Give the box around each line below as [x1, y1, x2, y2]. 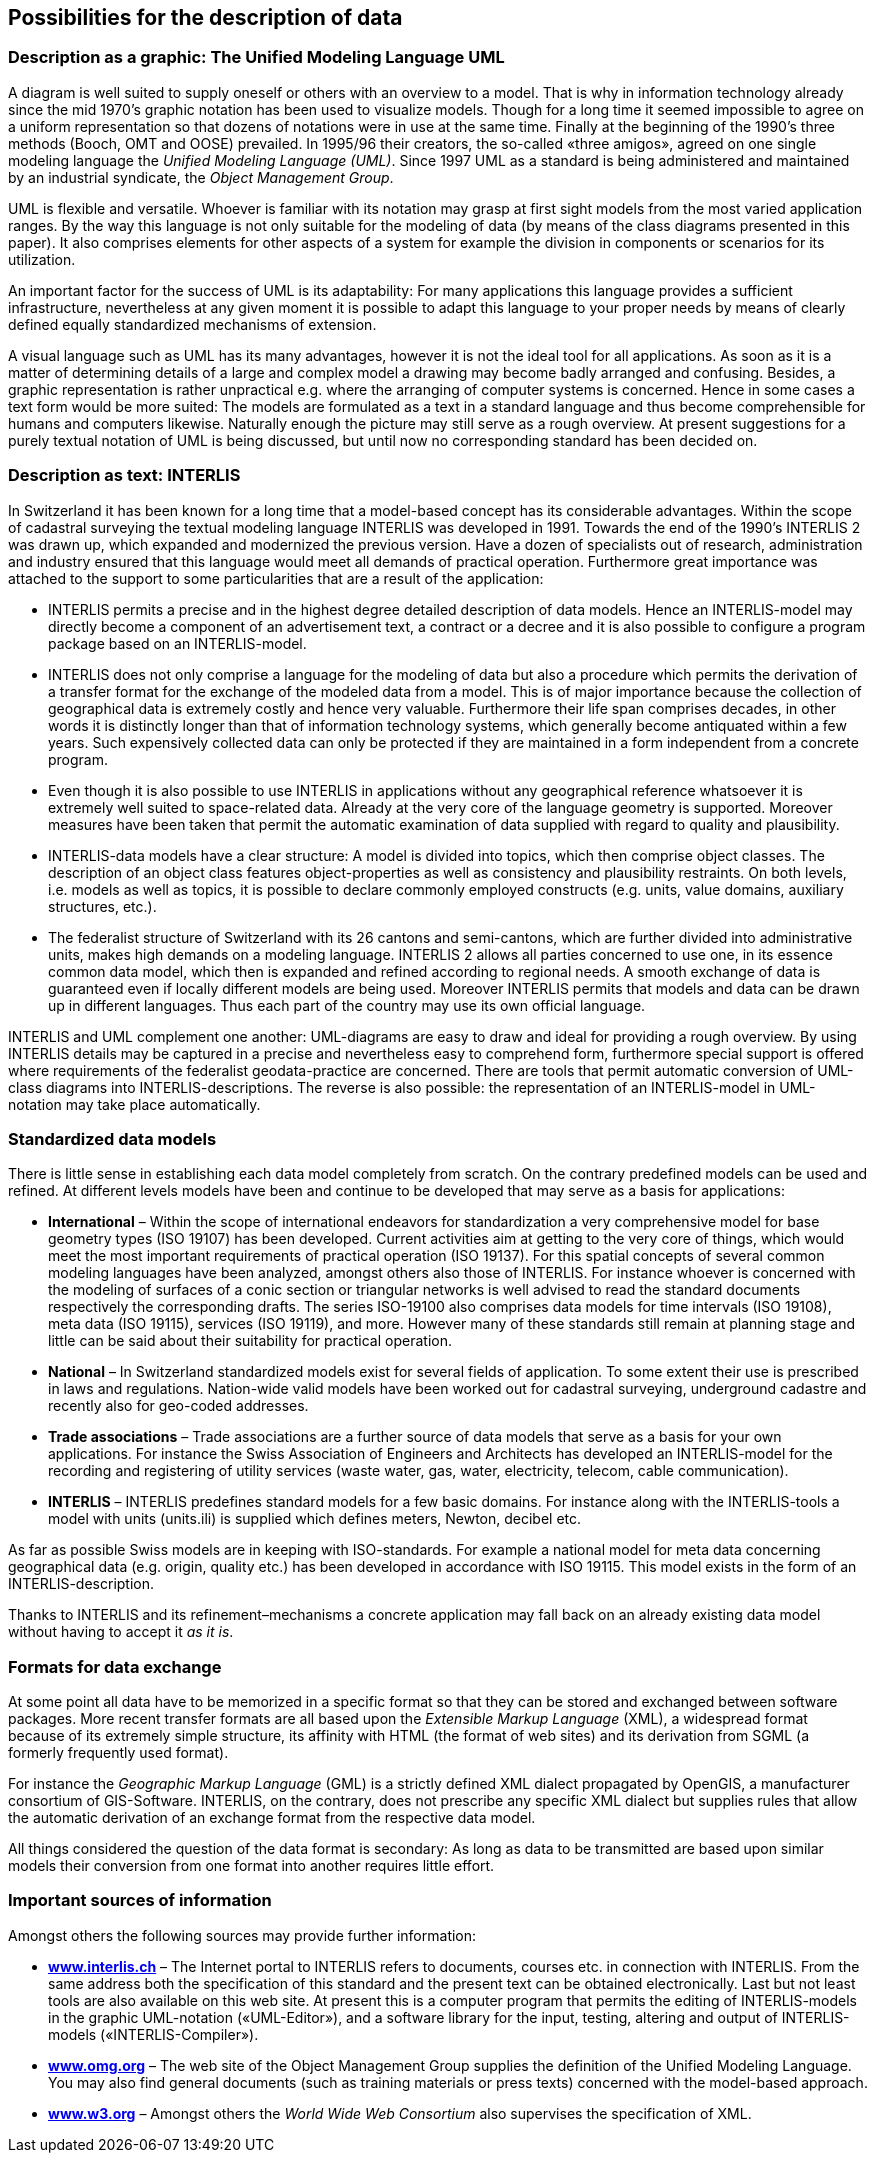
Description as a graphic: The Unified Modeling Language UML [8, 47, 505, 68]
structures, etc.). [48, 897, 157, 915]
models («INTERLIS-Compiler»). [48, 2025, 259, 2043]
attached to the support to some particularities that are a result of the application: [8, 569, 544, 587]
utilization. [8, 250, 76, 268]
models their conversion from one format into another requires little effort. [8, 1857, 495, 1875]
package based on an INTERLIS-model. [48, 634, 307, 652]
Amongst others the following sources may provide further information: [8, 1926, 477, 1944]
